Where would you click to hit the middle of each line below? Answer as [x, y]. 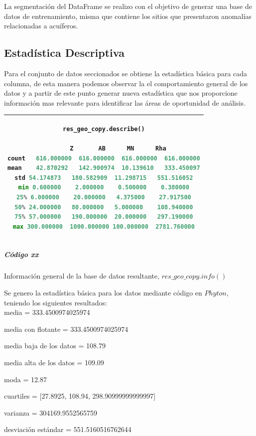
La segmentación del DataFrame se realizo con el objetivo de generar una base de [128, 6]
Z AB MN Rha [118, 149]
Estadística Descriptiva [64, 53]
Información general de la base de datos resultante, [82, 276]
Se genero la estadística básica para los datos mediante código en [103, 293]
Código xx [21, 254]
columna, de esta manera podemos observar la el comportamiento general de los [126, 83]
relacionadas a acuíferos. [41, 26]
